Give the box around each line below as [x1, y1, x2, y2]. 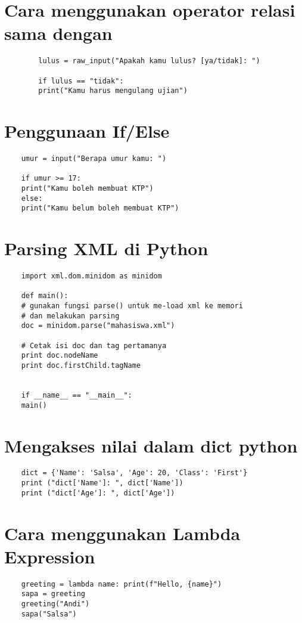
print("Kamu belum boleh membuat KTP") [21, 204, 179, 213]
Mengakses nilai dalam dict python [4, 433, 298, 457]
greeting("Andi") [21, 600, 90, 609]
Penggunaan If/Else [4, 119, 170, 143]
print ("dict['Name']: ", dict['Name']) [21, 479, 183, 488]
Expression [4, 544, 95, 568]
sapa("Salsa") [21, 609, 77, 618]
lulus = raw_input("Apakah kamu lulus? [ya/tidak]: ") [38, 57, 260, 66]
